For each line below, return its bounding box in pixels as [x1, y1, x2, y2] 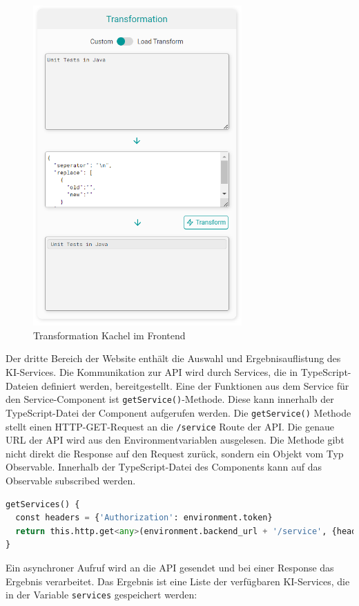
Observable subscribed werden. [6, 473, 136, 487]
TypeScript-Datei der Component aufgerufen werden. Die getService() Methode [6, 405, 351, 419]
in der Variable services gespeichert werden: [6, 587, 197, 602]
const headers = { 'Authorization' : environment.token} [15, 513, 273, 523]
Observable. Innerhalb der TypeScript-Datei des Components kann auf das [6, 460, 322, 474]
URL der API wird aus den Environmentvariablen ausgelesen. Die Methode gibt [6, 433, 345, 447]
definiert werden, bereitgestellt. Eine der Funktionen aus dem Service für [41, 378, 349, 392]
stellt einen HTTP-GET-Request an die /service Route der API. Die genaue [6, 419, 334, 433]
